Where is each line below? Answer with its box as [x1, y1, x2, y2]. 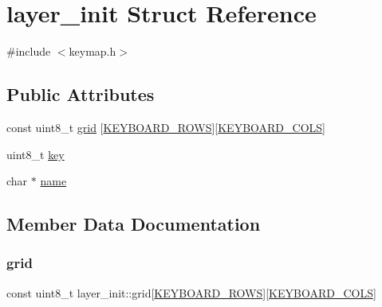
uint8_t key [6, 146, 65, 162]
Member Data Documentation [6, 212, 261, 236]
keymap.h [69, 43, 116, 60]
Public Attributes [6, 82, 155, 107]
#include [6, 43, 51, 60]
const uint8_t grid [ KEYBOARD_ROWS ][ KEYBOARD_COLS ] [6, 119, 325, 135]
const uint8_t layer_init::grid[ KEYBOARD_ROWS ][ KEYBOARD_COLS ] [6, 284, 376, 301]
